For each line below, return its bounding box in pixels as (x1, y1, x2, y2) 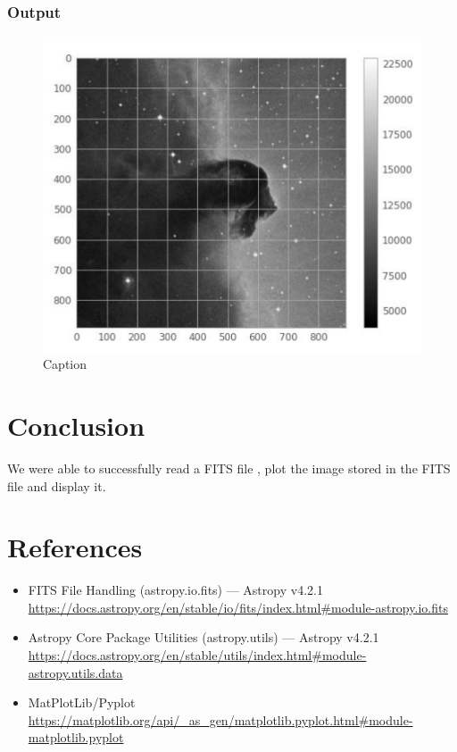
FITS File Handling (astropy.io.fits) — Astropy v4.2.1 (28, 581, 323, 599)
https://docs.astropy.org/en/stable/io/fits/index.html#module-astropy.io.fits (28, 597, 448, 616)
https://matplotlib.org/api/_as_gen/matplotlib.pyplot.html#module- (28, 710, 413, 729)
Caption (43, 355, 87, 373)
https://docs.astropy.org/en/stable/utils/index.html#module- (28, 646, 367, 664)
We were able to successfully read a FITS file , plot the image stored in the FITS (7, 458, 451, 477)
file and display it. (7, 476, 106, 495)
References (7, 529, 143, 565)
